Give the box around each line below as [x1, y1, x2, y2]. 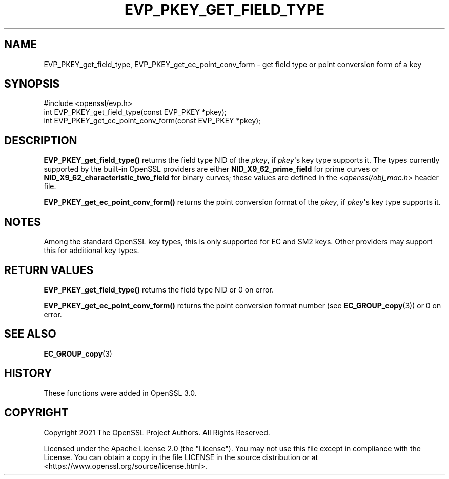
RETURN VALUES [4, 263, 94, 277]
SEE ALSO [4, 327, 56, 341]
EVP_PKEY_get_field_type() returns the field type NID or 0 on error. [44, 285, 274, 294]
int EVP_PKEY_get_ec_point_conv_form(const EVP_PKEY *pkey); [44, 116, 261, 126]
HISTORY [4, 367, 52, 380]
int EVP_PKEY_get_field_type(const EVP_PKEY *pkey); [44, 108, 227, 117]
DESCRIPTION [4, 134, 77, 147]
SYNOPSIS [4, 77, 60, 91]
